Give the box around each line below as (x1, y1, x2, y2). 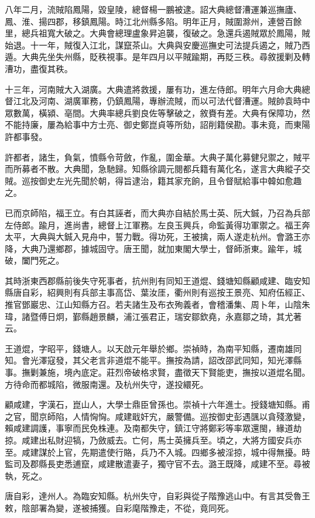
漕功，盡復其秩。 (5, 62, 73, 75)
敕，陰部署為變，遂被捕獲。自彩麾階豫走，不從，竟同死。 (5, 501, 234, 514)
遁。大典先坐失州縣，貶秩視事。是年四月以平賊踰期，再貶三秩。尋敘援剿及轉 (5, 50, 310, 63)
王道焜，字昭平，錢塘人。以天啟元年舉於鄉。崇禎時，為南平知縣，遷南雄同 (5, 342, 302, 354)
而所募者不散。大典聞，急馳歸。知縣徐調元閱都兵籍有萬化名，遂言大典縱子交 (5, 162, 310, 175)
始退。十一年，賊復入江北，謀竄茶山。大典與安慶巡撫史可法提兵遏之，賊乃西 (5, 38, 310, 51)
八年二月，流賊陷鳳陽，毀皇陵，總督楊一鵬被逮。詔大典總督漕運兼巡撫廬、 (5, 3, 302, 15)
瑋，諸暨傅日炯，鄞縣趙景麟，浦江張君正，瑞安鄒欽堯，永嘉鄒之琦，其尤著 (5, 310, 302, 322)
